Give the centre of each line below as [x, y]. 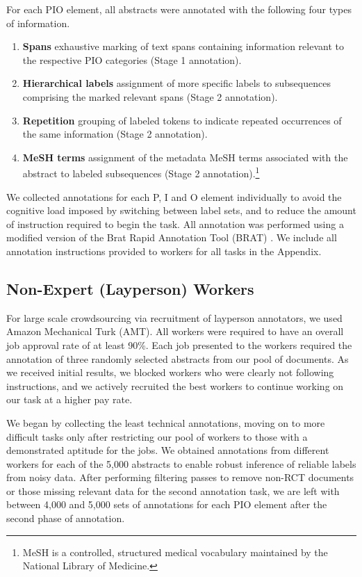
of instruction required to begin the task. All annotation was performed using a [175, 224]
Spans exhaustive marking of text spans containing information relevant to [183, 46]
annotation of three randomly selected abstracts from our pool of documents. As [178, 358]
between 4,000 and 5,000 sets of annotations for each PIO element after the [167, 504]
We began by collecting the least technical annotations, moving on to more [166, 422]
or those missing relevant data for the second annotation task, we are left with [173, 490]
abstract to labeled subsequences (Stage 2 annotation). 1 [141, 172]
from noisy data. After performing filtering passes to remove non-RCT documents [180, 477]
